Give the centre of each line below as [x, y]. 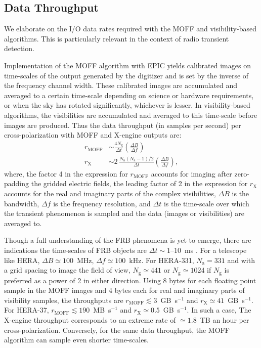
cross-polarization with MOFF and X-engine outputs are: [93, 135]
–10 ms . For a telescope [209, 250]
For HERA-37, [27, 310]
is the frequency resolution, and [102, 203]
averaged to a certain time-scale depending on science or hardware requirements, [129, 95]
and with [241, 260]
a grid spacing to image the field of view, [67, 270]
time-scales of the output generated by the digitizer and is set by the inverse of [126, 75]
